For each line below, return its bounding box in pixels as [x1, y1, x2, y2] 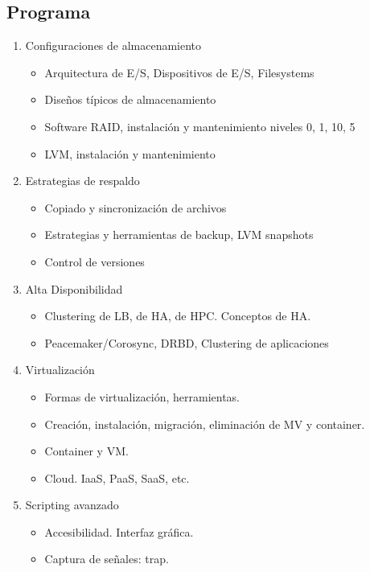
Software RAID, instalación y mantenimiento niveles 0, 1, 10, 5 [44, 117, 356, 134]
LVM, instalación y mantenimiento [44, 145, 216, 162]
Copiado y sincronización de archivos [44, 199, 227, 216]
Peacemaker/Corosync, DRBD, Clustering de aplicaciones [44, 334, 329, 351]
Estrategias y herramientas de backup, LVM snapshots [44, 226, 314, 243]
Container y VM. [44, 442, 129, 459]
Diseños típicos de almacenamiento [44, 91, 216, 108]
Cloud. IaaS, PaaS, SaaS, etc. [44, 469, 190, 486]
